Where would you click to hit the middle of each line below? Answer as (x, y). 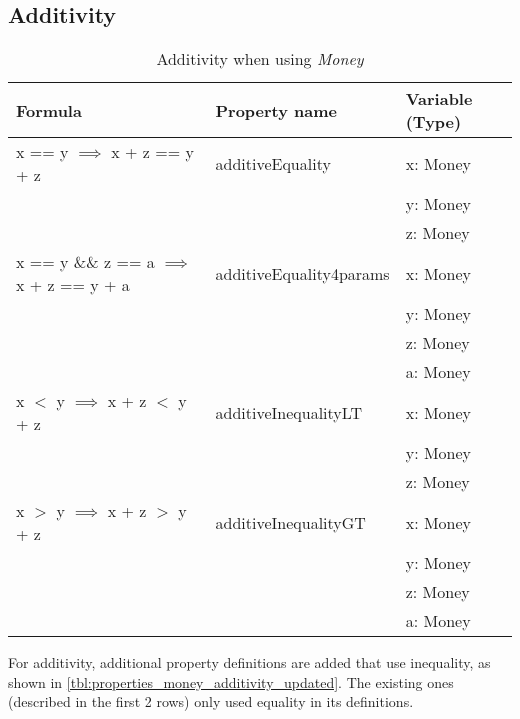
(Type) (433, 122)
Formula (49, 110)
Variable (439, 99)
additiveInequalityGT (290, 522)
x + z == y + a (73, 285)
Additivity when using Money (260, 59)
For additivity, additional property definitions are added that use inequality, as (249, 662)
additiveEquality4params (302, 273)
